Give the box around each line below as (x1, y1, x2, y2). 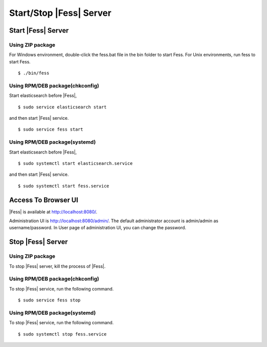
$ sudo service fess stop (18, 297, 81, 303)
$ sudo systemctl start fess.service (18, 183, 110, 189)
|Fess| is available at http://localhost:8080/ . (9, 208, 97, 215)
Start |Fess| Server (9, 26, 69, 35)
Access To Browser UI (9, 196, 79, 204)
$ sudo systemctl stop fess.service (18, 331, 107, 337)
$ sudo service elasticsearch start (18, 104, 107, 110)
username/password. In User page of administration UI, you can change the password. (9, 225, 186, 231)
